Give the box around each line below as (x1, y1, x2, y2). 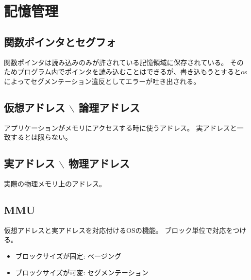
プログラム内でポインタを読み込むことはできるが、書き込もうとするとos (17, 66, 247, 77)
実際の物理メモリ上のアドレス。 (4, 178, 106, 188)
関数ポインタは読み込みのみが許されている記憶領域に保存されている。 (4, 57, 228, 67)
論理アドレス (79, 99, 140, 115)
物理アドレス (68, 156, 130, 171)
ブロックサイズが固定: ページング (15, 250, 121, 261)
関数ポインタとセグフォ (4, 34, 116, 49)
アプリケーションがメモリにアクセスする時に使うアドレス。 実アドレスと (4, 122, 237, 132)
